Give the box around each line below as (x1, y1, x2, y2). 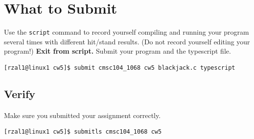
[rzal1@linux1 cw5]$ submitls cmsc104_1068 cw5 (4, 128, 162, 136)
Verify (4, 86, 36, 101)
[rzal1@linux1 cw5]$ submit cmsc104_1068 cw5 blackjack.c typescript (4, 64, 235, 71)
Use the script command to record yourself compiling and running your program (4, 26, 249, 37)
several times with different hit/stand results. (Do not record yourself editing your (4, 36, 250, 46)
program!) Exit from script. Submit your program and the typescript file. (4, 46, 231, 56)
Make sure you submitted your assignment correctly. (4, 110, 161, 120)
